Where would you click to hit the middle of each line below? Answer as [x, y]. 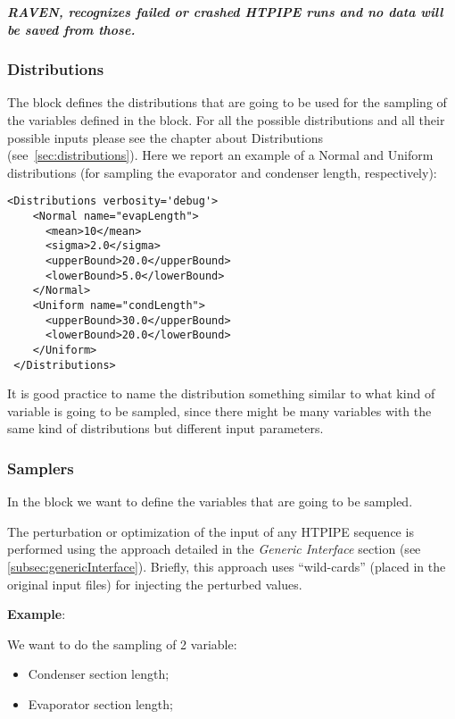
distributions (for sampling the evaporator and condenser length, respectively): [222, 172]
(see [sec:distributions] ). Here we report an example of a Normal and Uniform [220, 155]
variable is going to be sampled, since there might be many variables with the [219, 410]
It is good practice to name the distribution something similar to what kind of [221, 393]
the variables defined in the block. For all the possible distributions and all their [226, 120]
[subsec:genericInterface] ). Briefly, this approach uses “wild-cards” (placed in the [227, 567]
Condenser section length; [99, 674]
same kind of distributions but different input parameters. [165, 428]
